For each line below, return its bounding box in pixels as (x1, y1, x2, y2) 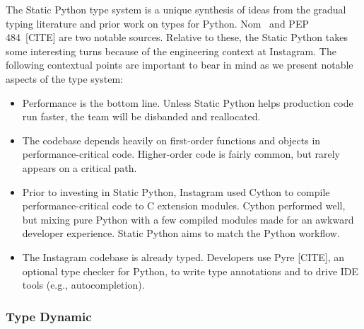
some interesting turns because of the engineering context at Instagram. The (6, 43, 336, 58)
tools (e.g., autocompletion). (22, 277, 145, 292)
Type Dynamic (6, 307, 92, 325)
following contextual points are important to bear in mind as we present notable (6, 57, 353, 72)
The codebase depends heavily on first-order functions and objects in (22, 132, 321, 147)
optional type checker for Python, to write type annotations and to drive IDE (22, 263, 359, 278)
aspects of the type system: (6, 71, 123, 86)
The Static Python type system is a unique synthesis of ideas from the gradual (6, 2, 346, 16)
